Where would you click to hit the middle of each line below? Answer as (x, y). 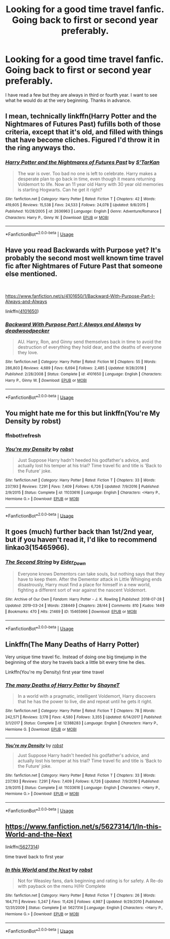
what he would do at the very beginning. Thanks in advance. (68, 100)
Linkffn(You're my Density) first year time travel (55, 672)
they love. (28, 353)
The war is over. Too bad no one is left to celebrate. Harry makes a (87, 173)
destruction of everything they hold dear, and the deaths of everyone (90, 347)
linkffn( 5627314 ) (22, 847)
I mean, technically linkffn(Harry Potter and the (81, 116)
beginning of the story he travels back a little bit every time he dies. (75, 662)
